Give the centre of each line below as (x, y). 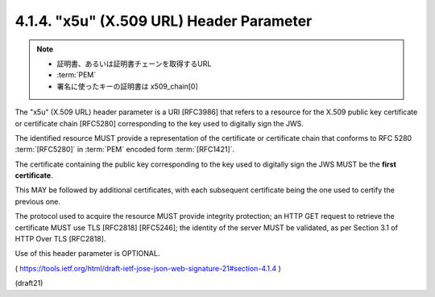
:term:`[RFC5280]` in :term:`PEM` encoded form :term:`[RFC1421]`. (125, 150)
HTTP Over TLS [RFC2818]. (60, 239)
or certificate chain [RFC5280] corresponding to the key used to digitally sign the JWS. (159, 123)
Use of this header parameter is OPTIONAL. (87, 254)
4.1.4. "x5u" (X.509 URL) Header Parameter (164, 21)
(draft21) (29, 283)
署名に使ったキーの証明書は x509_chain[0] (127, 86)
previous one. (37, 201)
